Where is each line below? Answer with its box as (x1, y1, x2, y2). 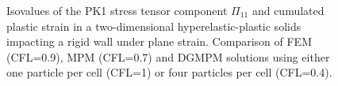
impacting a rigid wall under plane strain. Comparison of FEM (6, 33, 312, 50)
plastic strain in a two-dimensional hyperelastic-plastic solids (6, 17, 302, 34)
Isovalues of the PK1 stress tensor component (6, 2, 228, 18)
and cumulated (252, 2, 325, 18)
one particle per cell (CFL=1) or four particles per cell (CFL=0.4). (6, 64, 332, 80)
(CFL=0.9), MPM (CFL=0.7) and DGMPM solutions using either (6, 48, 330, 65)
